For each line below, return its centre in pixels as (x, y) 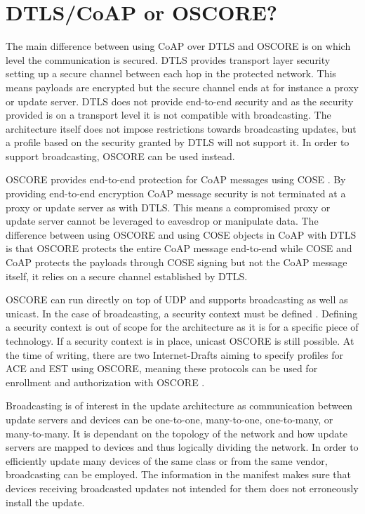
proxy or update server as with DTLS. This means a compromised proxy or (168, 207)
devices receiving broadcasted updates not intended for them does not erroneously (182, 488)
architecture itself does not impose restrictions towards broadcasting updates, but (181, 128)
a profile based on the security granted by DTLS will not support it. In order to (178, 142)
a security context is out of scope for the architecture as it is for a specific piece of (182, 327)
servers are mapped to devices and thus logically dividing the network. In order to (182, 447)
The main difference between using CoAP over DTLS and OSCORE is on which (178, 46)
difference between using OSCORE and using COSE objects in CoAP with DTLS (181, 234)
